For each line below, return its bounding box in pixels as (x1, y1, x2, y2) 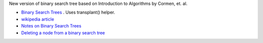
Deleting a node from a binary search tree (21, 29, 105, 36)
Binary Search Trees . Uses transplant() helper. (21, 10, 115, 15)
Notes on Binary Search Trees (21, 23, 81, 29)
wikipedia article (21, 16, 55, 22)
